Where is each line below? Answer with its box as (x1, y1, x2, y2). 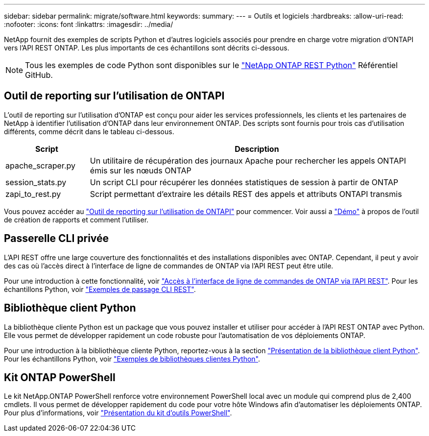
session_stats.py (5, 177, 67, 187)
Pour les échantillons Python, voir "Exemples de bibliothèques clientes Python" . (4, 354, 261, 363)
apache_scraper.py (5, 160, 75, 170)
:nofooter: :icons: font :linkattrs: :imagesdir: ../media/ (4, 20, 173, 28)
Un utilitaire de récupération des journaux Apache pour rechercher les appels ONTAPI (90, 155, 406, 166)
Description (235, 144, 279, 154)
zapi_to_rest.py (5, 189, 61, 199)
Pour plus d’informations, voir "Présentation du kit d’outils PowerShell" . (4, 409, 232, 417)
